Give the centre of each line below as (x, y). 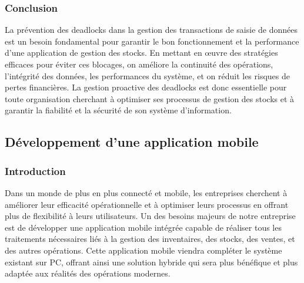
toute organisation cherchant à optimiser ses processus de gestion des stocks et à (150, 98)
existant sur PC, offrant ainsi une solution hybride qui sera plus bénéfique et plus (151, 262)
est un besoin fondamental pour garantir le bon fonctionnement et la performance (152, 41)
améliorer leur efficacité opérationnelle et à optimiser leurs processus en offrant (147, 204)
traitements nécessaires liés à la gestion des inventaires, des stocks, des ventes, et (150, 239)
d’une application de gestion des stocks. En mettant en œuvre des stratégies (141, 53)
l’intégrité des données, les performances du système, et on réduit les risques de (148, 75)
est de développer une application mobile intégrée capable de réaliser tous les (143, 227)
